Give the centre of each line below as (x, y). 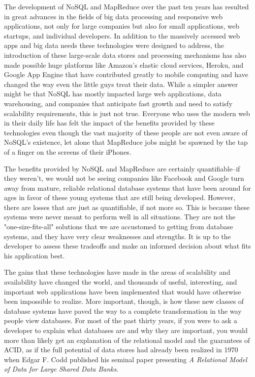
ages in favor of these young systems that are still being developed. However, (120, 197)
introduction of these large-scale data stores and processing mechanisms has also (125, 55)
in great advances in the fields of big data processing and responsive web (113, 16)
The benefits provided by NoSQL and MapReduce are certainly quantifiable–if (122, 168)
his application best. (34, 255)
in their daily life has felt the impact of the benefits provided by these (109, 123)
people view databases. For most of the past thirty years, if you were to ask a (121, 320)
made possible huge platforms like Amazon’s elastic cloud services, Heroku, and (124, 64)
